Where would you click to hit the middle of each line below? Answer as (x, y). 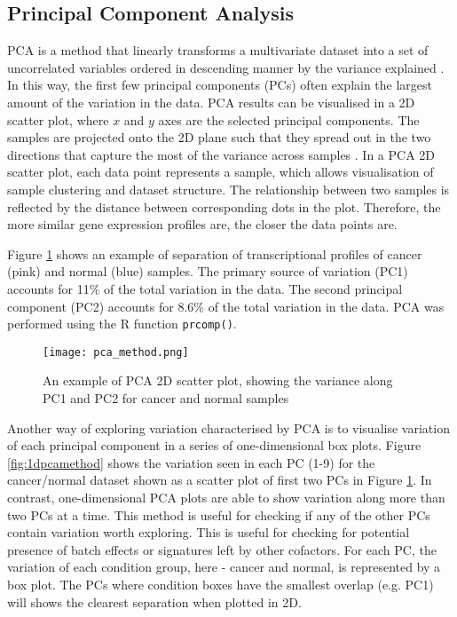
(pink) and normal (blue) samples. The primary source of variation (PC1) (208, 271)
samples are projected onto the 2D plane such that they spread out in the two (219, 137)
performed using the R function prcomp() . (122, 324)
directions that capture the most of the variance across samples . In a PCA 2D (221, 154)
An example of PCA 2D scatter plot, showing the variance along (218, 380)
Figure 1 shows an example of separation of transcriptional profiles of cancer (215, 253)
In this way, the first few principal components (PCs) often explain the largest (220, 85)
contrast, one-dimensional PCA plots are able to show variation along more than (226, 497)
